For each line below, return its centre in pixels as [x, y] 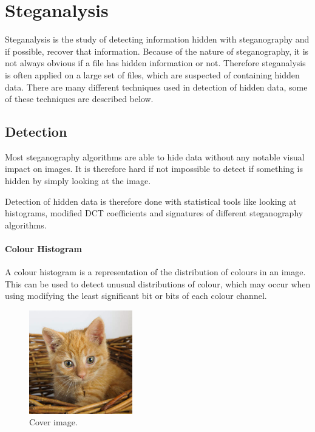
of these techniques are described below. [79, 99]
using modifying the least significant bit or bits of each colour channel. [136, 296]
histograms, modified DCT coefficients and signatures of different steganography [154, 213]
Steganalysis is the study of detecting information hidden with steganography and [157, 39]
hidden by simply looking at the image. [78, 181]
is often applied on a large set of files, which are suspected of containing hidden [152, 74]
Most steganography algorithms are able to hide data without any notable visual [155, 156]
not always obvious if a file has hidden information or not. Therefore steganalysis [155, 63]
